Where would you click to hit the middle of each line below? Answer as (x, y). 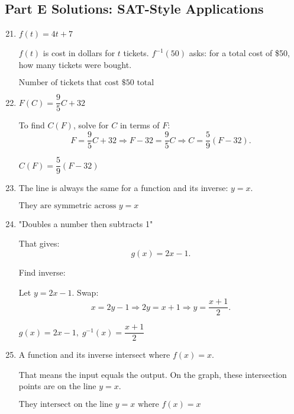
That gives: (39, 243)
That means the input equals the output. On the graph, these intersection (153, 374)
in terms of (140, 125)
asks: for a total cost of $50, (239, 53)
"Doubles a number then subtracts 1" (86, 223)
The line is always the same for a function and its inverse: (123, 188)
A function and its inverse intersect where (94, 355)
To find (32, 125)
